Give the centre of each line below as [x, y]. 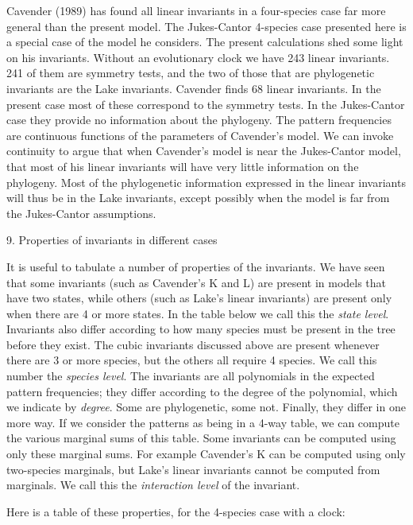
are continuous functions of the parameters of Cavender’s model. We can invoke [200, 135]
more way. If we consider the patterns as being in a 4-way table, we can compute [203, 422]
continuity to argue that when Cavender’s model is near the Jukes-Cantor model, [204, 151]
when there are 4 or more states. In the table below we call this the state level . [198, 313]
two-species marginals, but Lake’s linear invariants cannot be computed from [193, 469]
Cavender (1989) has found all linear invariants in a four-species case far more [196, 10]
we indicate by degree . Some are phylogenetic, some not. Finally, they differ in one [206, 407]
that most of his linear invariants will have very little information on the [183, 166]
